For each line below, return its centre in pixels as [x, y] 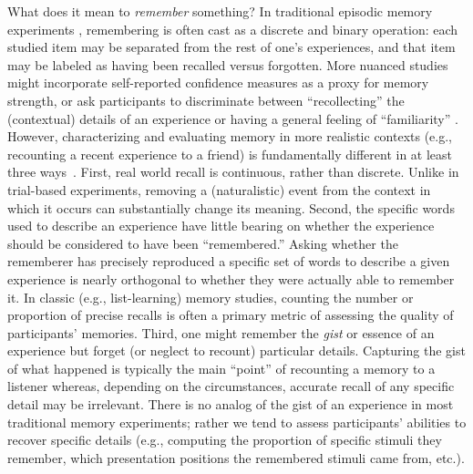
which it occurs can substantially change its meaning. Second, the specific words [231, 207]
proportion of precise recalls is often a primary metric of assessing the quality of [231, 315]
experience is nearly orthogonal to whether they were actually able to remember [231, 278]
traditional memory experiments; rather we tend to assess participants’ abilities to [237, 422]
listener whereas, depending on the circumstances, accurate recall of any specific [231, 386]
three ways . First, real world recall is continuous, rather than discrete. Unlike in [233, 172]
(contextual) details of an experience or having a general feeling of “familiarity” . [233, 118]
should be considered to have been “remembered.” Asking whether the [203, 243]
